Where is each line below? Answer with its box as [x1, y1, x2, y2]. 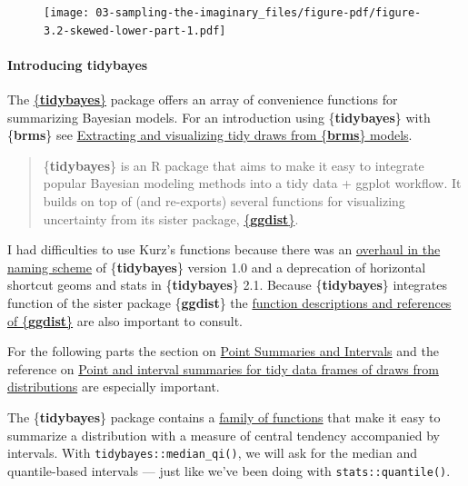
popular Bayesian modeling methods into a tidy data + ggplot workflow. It [43, 174, 462, 193]
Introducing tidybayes [7, 55, 148, 74]
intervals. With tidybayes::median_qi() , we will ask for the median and [7, 443, 417, 462]
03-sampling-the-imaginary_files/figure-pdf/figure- [95, 6, 422, 19]
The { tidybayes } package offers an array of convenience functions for [7, 90, 398, 109]
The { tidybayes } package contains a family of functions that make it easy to [7, 408, 441, 427]
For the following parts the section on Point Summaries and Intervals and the [7, 342, 439, 361]
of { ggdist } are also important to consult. [7, 311, 243, 330]
